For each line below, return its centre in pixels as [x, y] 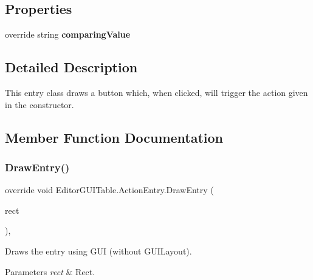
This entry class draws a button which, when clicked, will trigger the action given [156, 92]
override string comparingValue [68, 34]
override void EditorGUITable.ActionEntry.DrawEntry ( [109, 190]
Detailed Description [71, 67]
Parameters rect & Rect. [50, 271]
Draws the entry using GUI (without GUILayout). [98, 251]
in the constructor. [40, 104]
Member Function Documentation [114, 137]
